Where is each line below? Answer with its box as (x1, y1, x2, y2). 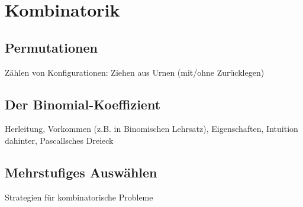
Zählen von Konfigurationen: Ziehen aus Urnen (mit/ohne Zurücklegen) (5, 66, 265, 78)
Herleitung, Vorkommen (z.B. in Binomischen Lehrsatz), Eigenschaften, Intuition (5, 122, 298, 135)
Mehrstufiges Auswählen (5, 163, 157, 181)
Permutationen (5, 38, 98, 56)
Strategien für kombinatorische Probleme (5, 190, 153, 203)
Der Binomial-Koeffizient (5, 95, 161, 113)
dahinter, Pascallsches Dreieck (5, 134, 114, 146)
